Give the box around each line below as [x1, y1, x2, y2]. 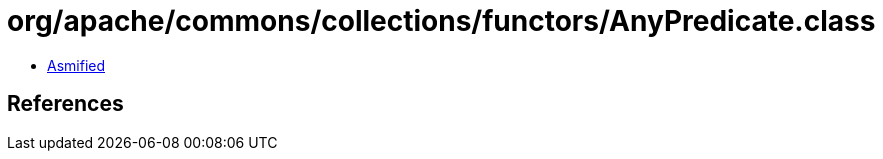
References [7, 91, 124, 117]
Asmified [47, 56, 106, 74]
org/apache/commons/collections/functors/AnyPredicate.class [7, 4, 876, 38]
